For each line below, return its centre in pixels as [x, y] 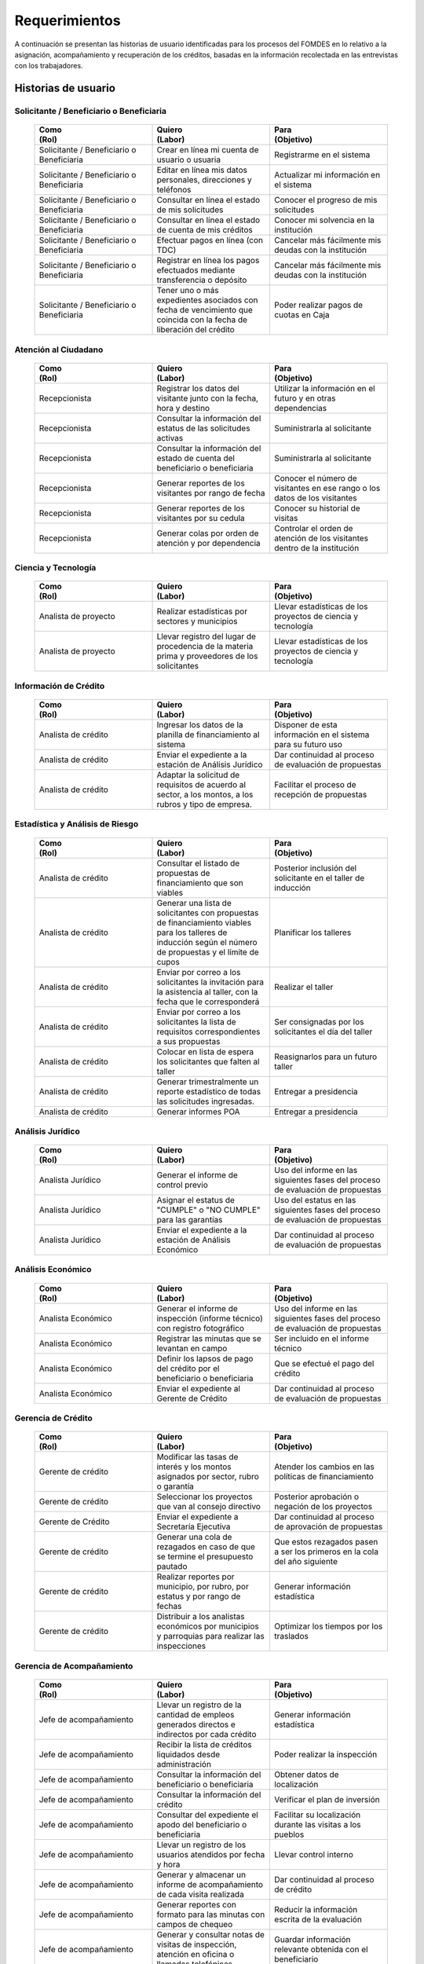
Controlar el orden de [314, 528]
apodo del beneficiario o [202, 1824]
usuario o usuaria [189, 159]
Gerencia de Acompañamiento [74, 1665]
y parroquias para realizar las [210, 1636]
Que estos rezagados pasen [326, 1542]
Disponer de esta [306, 724]
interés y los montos [194, 1467]
